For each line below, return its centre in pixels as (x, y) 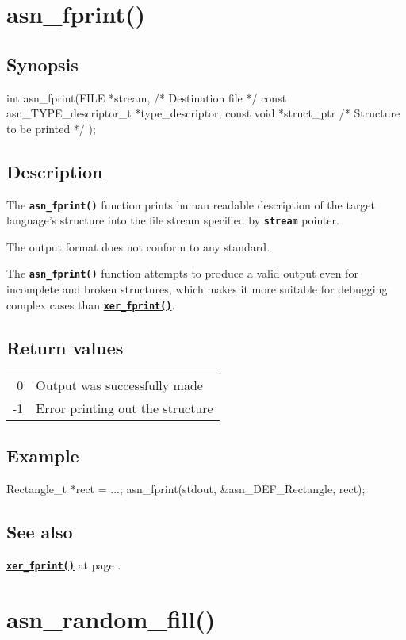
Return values (65, 347)
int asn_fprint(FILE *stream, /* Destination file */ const (147, 97)
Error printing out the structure (124, 408)
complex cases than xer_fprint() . (91, 304)
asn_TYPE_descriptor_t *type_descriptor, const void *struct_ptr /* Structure (203, 113)
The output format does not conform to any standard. (138, 246)
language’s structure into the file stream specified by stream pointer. (173, 220)
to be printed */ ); (51, 128)
